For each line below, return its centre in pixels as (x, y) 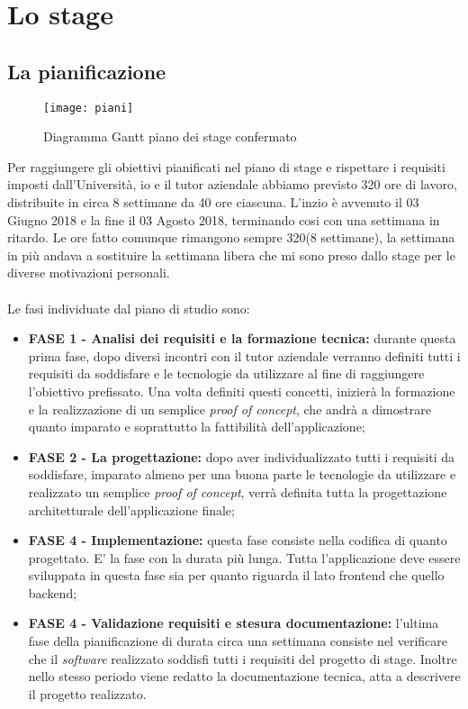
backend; (53, 592)
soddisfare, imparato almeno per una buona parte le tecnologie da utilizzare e (242, 474)
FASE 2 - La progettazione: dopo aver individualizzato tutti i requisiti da (242, 456)
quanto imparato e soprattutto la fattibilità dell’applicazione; (197, 427)
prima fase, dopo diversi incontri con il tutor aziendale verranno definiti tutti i (244, 355)
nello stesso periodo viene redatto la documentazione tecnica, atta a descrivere (244, 676)
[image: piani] (89, 108)
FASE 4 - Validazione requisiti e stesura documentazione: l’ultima (234, 623)
